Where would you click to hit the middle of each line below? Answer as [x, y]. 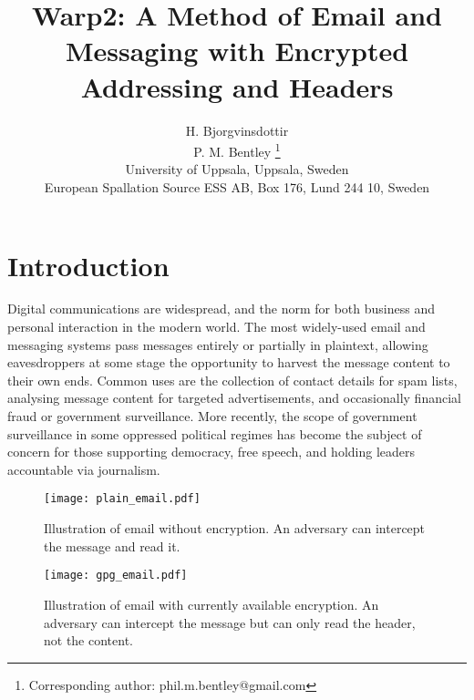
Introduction [88, 265]
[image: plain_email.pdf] [122, 499]
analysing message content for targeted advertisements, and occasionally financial [234, 398]
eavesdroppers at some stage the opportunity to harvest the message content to [229, 362]
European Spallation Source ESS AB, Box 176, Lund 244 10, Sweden [237, 186]
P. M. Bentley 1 [237, 150]
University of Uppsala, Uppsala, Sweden [237, 169]
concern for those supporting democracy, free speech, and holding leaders [211, 452]
